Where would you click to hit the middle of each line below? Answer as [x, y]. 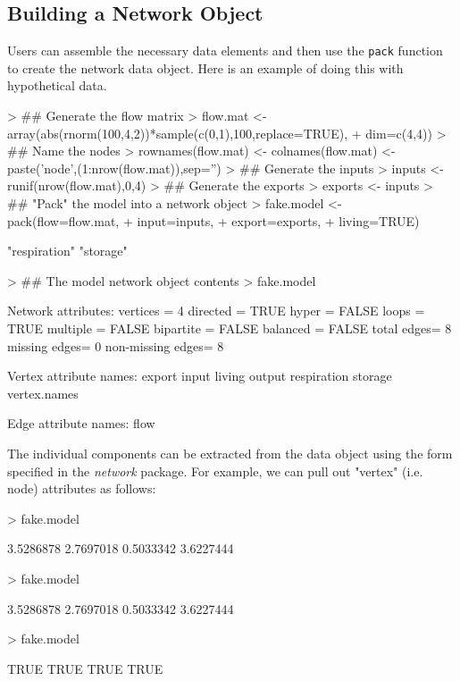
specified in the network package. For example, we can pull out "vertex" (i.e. [215, 471]
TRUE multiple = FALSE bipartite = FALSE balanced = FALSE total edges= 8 [230, 328]
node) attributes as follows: [82, 488]
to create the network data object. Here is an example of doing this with [205, 67]
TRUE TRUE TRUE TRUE [85, 668]
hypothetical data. [57, 85]
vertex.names [43, 393]
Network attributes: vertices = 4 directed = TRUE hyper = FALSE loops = [216, 311]
